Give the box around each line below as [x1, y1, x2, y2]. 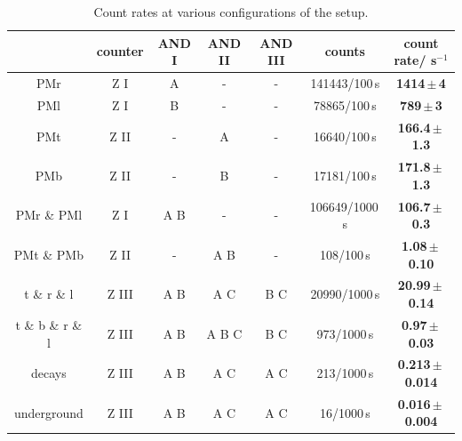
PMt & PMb [13, 245, 84, 263]
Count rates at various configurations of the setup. [93, 3, 369, 20]
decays [31, 364, 67, 382]
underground [13, 403, 84, 421]
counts [324, 42, 365, 60]
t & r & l [24, 285, 74, 303]
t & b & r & [15, 315, 83, 333]
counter [96, 42, 144, 60]
